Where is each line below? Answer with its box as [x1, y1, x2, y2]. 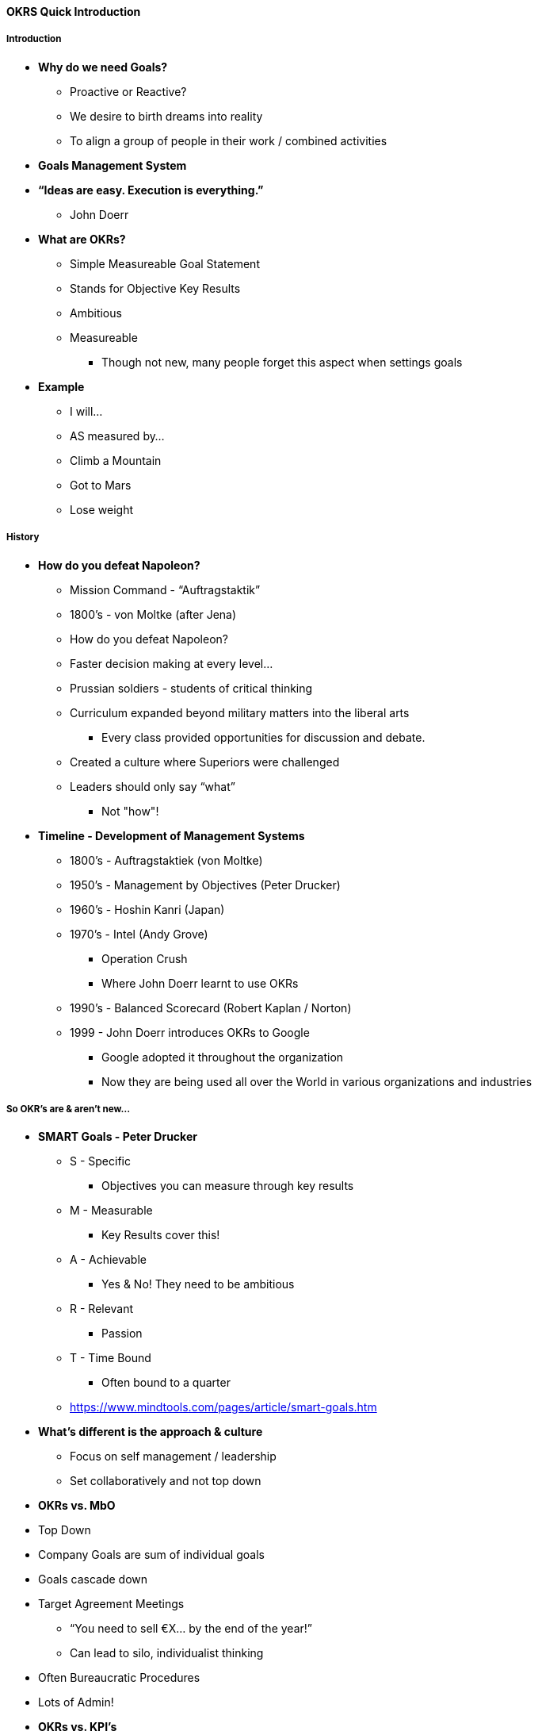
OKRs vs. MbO [38, 1499, 116, 1513]
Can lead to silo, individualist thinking [70, 1646, 264, 1660]
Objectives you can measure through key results [101, 1179, 354, 1193]
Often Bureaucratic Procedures [38, 1671, 200, 1685]
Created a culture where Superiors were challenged [70, 754, 340, 769]
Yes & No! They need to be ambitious [101, 1277, 295, 1292]
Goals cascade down [38, 1572, 148, 1587]
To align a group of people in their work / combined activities [70, 133, 387, 148]
